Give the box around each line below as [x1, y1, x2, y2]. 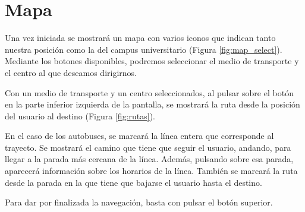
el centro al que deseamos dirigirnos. [5, 66, 137, 78]
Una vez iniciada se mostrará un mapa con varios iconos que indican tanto [5, 31, 276, 44]
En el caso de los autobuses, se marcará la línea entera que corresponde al [5, 129, 274, 142]
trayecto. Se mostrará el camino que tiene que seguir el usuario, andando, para [5, 141, 291, 153]
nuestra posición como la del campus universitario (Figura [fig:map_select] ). [5, 43, 282, 55]
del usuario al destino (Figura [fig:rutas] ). [5, 109, 155, 122]
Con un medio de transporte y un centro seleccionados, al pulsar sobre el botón [5, 86, 294, 99]
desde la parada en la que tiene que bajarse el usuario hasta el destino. [5, 176, 262, 188]
